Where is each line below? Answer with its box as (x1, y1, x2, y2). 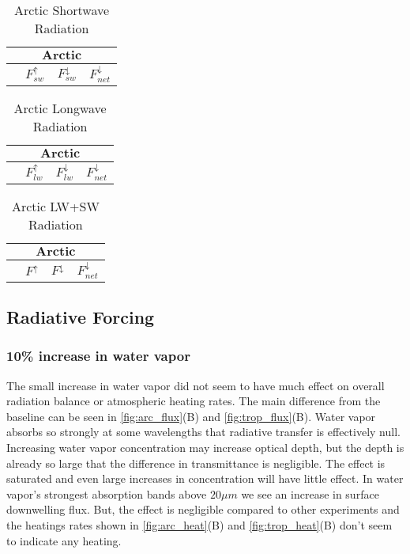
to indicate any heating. (6, 532, 122, 548)
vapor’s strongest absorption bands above (6, 485, 207, 502)
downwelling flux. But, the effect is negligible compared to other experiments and (6, 501, 400, 518)
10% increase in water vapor (6, 346, 190, 366)
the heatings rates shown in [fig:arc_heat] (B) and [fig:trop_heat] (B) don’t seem (6, 516, 393, 533)
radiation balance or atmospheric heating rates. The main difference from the (6, 393, 381, 409)
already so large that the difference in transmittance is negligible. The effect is (6, 454, 386, 471)
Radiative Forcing (6, 305, 155, 329)
